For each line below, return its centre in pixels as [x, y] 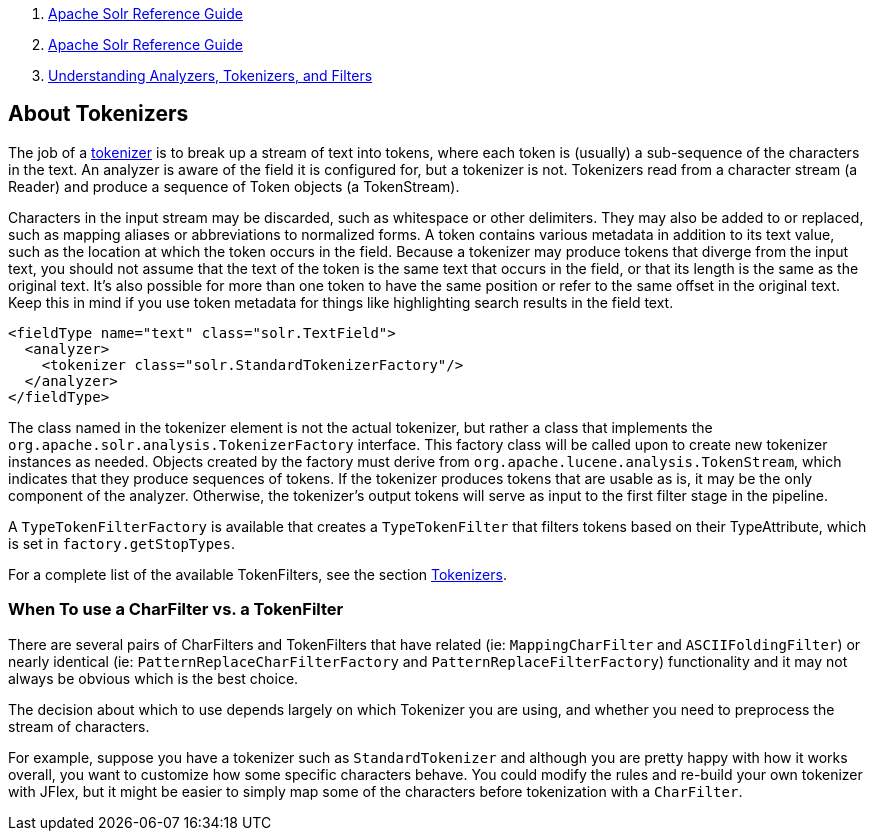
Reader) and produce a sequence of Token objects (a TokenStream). [234, 186]
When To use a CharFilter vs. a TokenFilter [176, 609]
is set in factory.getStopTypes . [122, 543]
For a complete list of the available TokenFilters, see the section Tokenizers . [257, 574]
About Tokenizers [98, 114]
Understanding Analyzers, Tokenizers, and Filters [210, 75]
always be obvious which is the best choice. [153, 678]
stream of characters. [79, 726]
